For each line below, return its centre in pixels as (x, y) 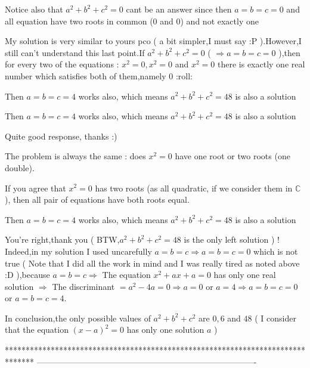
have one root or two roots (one (232, 156)
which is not (276, 251)
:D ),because (27, 275)
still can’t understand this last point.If (75, 52)
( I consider (275, 318)
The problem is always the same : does (75, 156)
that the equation (37, 330)
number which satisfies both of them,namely (86, 75)
